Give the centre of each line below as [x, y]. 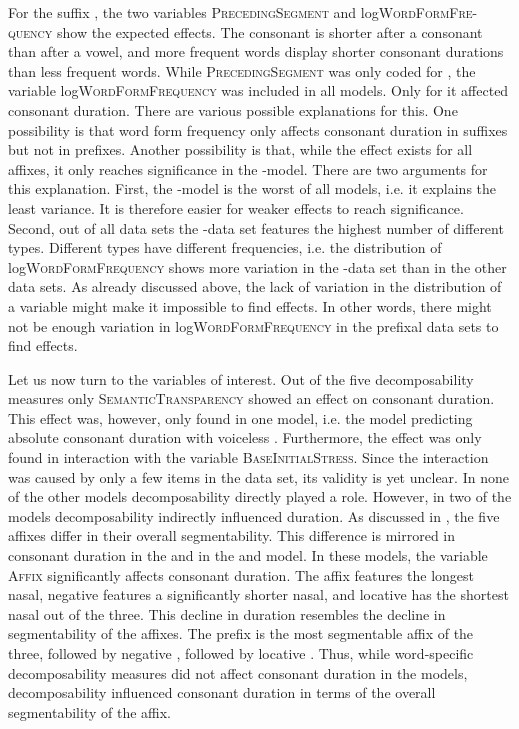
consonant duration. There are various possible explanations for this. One [233, 109]
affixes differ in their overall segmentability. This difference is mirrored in [232, 535]
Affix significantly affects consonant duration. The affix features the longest [241, 574]
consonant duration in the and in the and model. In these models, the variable [248, 555]
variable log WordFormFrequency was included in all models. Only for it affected [258, 90]
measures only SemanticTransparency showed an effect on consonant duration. [251, 398]
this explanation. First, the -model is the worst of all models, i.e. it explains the [252, 188]
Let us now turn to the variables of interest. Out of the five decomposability [241, 378]
